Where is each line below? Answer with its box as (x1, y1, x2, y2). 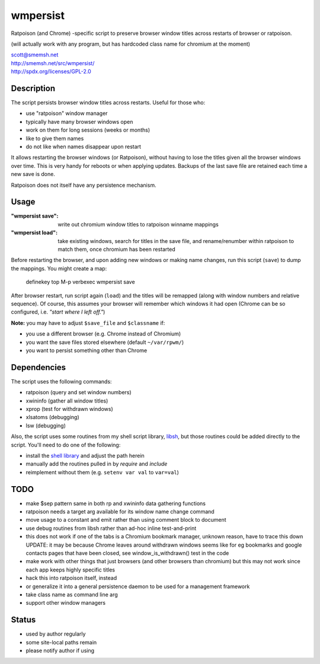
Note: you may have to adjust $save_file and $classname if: (11, 319, 165, 326)
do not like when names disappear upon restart (25, 143, 142, 150)
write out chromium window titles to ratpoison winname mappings (57, 221, 219, 228)
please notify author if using (25, 647, 95, 654)
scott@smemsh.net (11, 51, 59, 59)
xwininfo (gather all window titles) (25, 397, 108, 404)
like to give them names (25, 135, 84, 142)
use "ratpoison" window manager (25, 110, 108, 117)
